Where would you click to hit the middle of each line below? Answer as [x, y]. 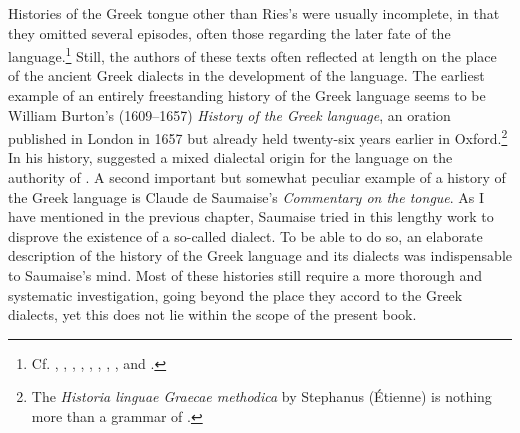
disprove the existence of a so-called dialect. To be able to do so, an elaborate [245, 235]
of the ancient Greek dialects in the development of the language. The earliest [246, 75]
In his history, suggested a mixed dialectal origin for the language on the [230, 157]
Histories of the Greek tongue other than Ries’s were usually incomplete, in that [254, 13]
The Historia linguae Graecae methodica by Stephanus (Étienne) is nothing [261, 396]
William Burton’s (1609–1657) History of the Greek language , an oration [229, 114]
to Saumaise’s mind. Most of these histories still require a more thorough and [245, 275]
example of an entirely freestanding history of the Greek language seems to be [247, 95]
